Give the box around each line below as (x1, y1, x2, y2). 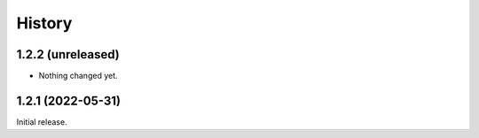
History (16, 13, 73, 33)
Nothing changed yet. (38, 71, 119, 81)
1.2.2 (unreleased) (16, 47, 120, 62)
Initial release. (16, 116, 67, 127)
